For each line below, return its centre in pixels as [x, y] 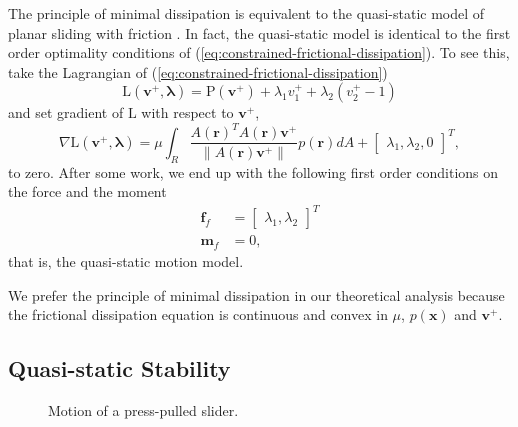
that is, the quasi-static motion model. [126, 260]
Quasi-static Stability [119, 368]
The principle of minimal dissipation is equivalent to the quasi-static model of [246, 13]
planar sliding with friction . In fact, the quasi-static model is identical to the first [259, 32]
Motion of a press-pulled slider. [143, 409]
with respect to [187, 112]
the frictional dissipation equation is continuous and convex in [198, 314]
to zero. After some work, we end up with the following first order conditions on [253, 171]
